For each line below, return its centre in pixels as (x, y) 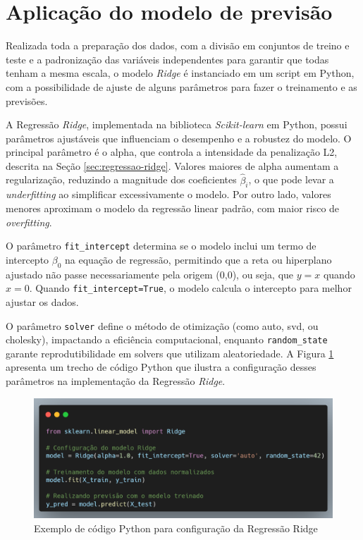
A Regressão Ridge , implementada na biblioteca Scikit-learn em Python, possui (177, 124)
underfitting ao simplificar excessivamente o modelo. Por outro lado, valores (168, 194)
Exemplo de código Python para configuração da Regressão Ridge (176, 528)
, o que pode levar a (291, 179)
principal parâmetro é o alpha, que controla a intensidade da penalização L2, (172, 152)
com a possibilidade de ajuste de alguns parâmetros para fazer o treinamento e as (181, 86)
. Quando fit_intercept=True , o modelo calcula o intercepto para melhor (190, 288)
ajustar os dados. (42, 301)
